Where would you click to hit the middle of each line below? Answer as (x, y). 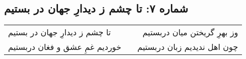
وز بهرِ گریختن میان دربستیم (190, 32)
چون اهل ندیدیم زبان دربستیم (188, 47)
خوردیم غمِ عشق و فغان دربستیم (65, 47)
